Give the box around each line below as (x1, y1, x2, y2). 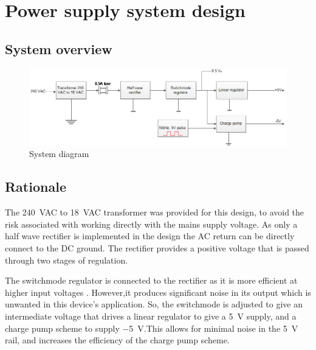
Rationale (5, 177, 66, 196)
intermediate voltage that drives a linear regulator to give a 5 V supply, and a (5, 309, 297, 322)
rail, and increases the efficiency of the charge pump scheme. (5, 334, 230, 346)
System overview (5, 39, 112, 58)
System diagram (29, 147, 89, 160)
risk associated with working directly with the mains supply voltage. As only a (5, 217, 298, 230)
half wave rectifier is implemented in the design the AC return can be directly (5, 229, 295, 242)
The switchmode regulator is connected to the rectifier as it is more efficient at (5, 274, 298, 287)
